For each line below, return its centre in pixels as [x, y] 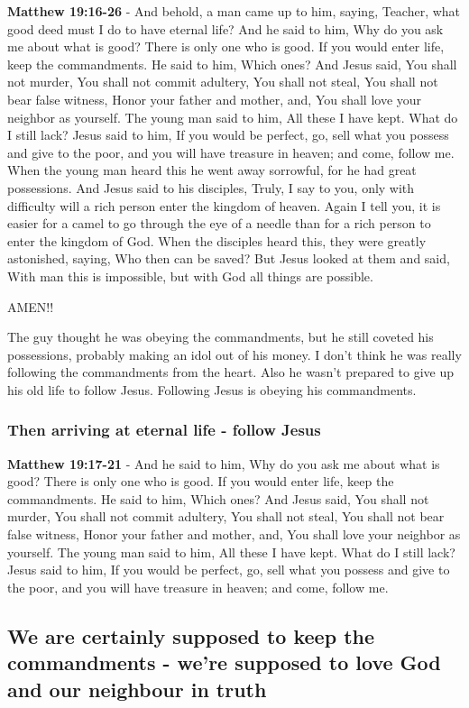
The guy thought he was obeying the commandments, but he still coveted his [221, 337]
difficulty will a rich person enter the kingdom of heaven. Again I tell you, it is [224, 205]
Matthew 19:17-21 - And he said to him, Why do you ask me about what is [224, 463]
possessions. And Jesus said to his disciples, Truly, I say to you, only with [211, 187]
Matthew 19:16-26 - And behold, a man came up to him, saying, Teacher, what [234, 11]
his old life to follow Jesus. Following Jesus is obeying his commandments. [212, 389]
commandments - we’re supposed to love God [224, 662]
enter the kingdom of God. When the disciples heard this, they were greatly [217, 240]
